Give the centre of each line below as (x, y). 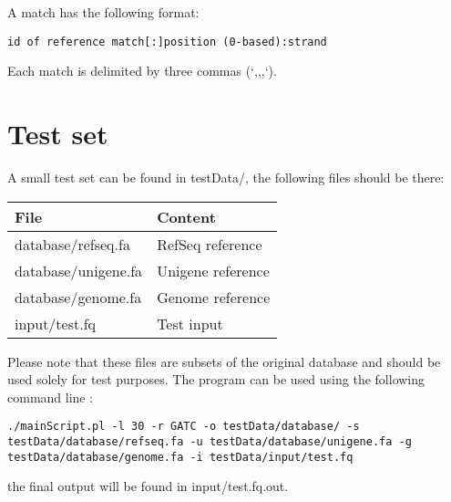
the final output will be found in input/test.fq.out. (148, 486)
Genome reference (214, 297)
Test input (190, 323)
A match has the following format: (103, 12)
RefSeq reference (210, 244)
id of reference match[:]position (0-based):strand (167, 42)
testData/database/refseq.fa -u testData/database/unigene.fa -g (210, 442)
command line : (51, 397)
